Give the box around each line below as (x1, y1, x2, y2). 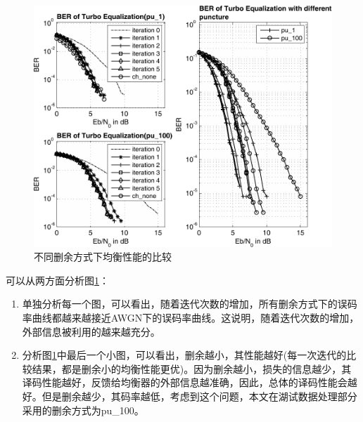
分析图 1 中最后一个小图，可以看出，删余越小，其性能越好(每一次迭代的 (22, 348, 347, 362)
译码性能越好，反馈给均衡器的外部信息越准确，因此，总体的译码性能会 (22, 375, 348, 390)
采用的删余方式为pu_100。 (22, 402, 144, 417)
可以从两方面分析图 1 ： (6, 272, 109, 287)
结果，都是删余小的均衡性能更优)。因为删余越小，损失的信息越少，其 (32, 361, 352, 376)
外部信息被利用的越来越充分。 (22, 324, 160, 338)
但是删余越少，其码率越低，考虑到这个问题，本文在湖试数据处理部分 (42, 389, 357, 404)
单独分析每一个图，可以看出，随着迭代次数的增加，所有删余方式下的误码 (22, 296, 357, 311)
